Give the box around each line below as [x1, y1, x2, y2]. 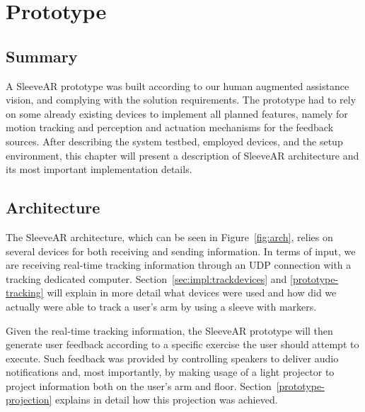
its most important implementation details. [6, 162, 192, 177]
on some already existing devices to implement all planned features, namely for [6, 106, 348, 121]
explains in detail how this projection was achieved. [55, 392, 278, 407]
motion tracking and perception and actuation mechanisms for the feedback [6, 120, 334, 135]
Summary [6, 45, 78, 67]
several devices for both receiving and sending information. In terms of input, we [6, 243, 356, 258]
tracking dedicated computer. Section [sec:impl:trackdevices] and [6, 271, 287, 286]
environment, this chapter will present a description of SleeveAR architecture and [6, 147, 359, 162]
